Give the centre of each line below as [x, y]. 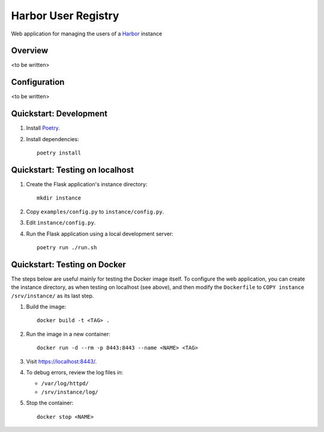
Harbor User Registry [65, 16]
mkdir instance [59, 198]
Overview [30, 51]
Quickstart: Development [59, 114]
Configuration [38, 82]
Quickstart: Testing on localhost [73, 170]
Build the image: [46, 306]
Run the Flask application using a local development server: [100, 234]
